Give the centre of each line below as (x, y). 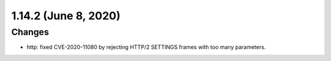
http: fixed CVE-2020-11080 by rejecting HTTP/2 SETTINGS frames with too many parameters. (146, 47)
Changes (30, 32)
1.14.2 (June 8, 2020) (66, 16)
